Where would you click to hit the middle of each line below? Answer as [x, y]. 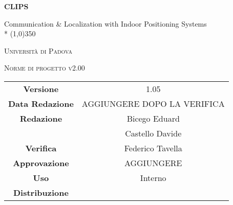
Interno [153, 177]
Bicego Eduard [153, 118]
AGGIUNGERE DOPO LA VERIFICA [153, 103]
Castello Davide [153, 133]
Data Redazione [41, 103]
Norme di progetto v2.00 [45, 68]
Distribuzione [41, 192]
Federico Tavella [153, 148]
